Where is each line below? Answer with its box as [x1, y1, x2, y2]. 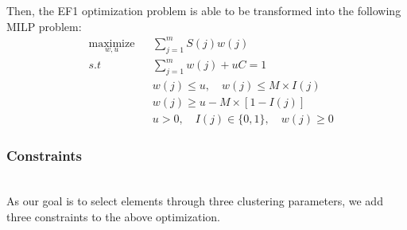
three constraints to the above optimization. [6, 208, 220, 224]
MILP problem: [6, 18, 82, 34]
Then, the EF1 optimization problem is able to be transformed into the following [6, 2, 401, 18]
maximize [88, 37, 135, 49]
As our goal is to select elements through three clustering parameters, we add [6, 193, 383, 209]
